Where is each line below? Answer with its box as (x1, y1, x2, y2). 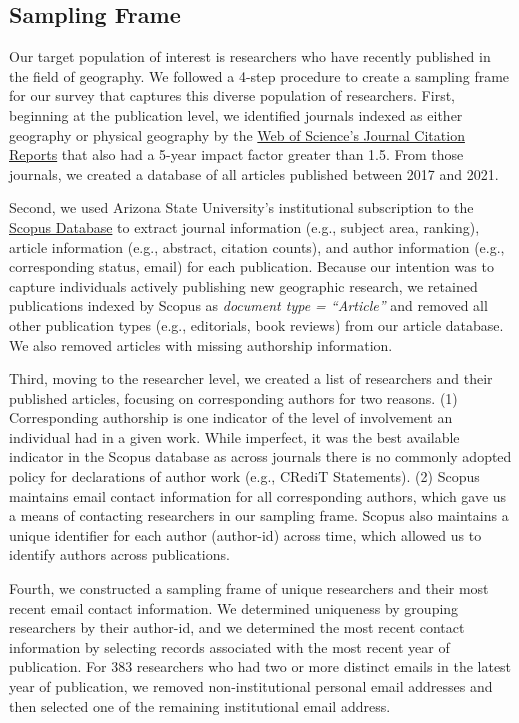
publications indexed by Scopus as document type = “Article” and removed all (9, 295, 488, 316)
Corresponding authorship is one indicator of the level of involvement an (9, 407, 453, 428)
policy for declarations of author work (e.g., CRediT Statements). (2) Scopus (9, 466, 480, 487)
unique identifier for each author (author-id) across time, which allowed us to (9, 524, 482, 545)
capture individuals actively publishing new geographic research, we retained (9, 275, 478, 296)
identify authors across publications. (9, 544, 230, 565)
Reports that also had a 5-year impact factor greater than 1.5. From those (9, 144, 464, 165)
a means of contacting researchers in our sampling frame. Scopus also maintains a (9, 505, 509, 526)
